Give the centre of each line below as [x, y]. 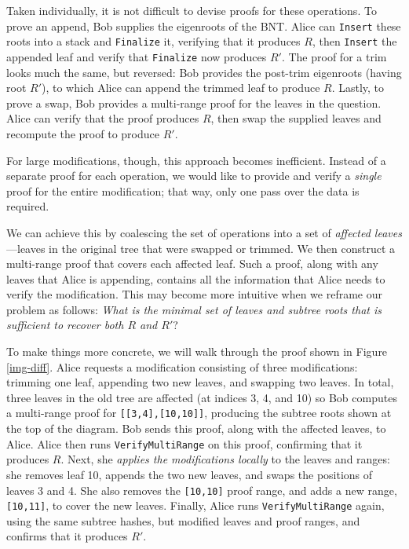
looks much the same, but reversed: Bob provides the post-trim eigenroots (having [204, 72]
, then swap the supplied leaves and [296, 118]
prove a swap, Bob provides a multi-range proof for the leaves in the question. [194, 102]
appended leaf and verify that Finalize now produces [137, 56]
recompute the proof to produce [83, 133]
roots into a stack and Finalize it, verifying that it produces [153, 41]
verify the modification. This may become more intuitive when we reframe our [194, 294]
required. [28, 206]
